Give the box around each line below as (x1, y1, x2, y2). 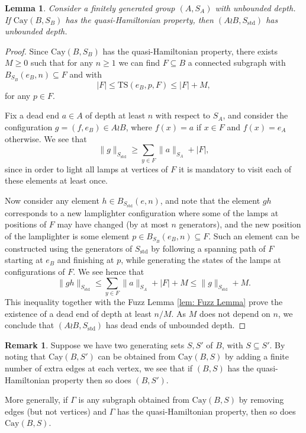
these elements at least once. (5, 174, 108, 187)
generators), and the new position (179, 218, 301, 230)
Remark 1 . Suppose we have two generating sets (5, 338, 185, 351)
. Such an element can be (208, 230, 299, 242)
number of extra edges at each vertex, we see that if (5, 361, 193, 374)
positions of (5, 218, 47, 230)
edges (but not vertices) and (5, 405, 107, 417)
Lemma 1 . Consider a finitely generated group (5, 2, 175, 14)
